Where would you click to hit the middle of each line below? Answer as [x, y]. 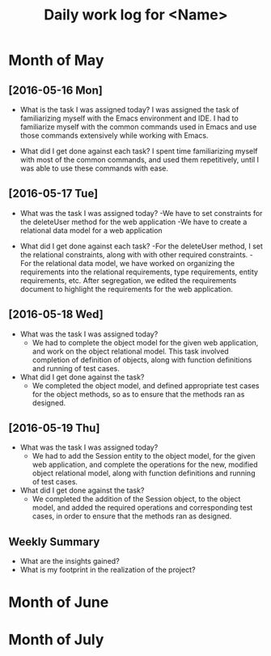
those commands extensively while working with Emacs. [114, 135]
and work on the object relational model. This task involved [130, 351]
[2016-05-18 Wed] [56, 314]
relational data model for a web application [91, 230]
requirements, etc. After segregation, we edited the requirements [128, 280]
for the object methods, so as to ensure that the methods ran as [138, 394]
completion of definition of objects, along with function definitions [142, 360]
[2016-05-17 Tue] [53, 194]
